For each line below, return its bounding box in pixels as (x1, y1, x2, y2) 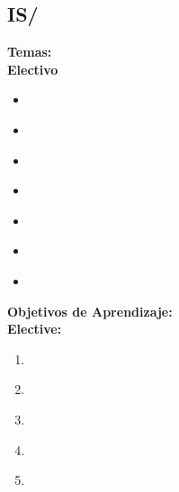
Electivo (7, 59, 58, 78)
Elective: (7, 319, 62, 338)
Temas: (7, 42, 52, 61)
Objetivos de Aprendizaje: (7, 301, 173, 320)
